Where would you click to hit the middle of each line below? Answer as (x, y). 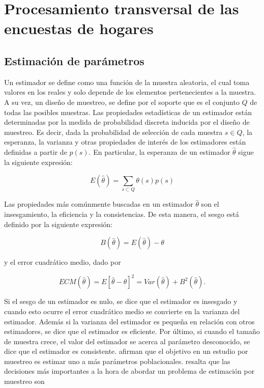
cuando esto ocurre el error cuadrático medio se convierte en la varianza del (122, 311)
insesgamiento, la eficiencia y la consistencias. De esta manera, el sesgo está (122, 214)
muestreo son (24, 381)
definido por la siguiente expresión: (58, 224)
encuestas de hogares (79, 28)
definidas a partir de (36, 151)
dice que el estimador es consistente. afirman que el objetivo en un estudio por (126, 351)
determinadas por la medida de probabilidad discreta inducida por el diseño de (127, 122)
